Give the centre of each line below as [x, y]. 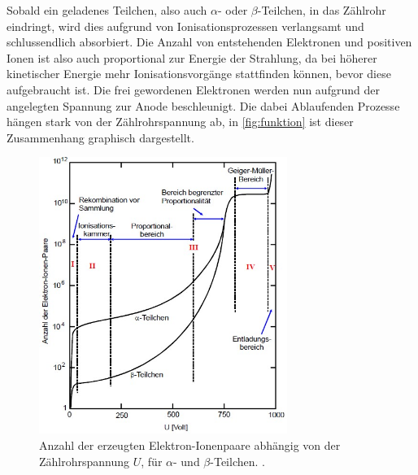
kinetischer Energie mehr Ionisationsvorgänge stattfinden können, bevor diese [199, 74]
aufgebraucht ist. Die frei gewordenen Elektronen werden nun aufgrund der [193, 89]
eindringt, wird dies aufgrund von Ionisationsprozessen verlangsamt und [185, 26]
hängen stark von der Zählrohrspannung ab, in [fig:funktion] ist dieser [180, 122]
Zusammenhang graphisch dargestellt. [100, 137]
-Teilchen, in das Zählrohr [322, 10]
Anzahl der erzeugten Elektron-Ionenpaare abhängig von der [190, 445]
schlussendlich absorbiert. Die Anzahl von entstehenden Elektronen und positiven [209, 42]
